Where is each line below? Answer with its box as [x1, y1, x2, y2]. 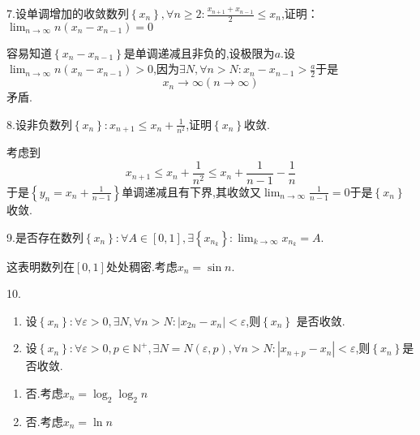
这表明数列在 [6, 257, 75, 274]
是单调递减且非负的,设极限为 [123, 44, 275, 61]
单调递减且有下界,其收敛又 [122, 183, 262, 200]
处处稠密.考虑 [105, 257, 178, 274]
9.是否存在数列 [6, 228, 84, 245]
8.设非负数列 [6, 115, 72, 132]
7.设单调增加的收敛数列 [6, 5, 129, 21]
